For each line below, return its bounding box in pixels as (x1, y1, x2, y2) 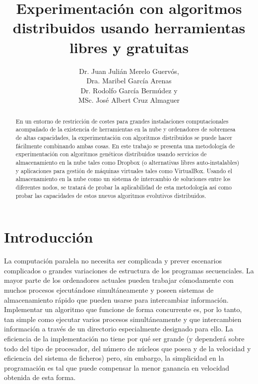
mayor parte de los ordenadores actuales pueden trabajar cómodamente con (4, 275, 234, 285)
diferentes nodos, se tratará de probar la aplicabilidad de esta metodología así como (15, 183, 232, 191)
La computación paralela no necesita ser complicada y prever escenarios (4, 256, 222, 266)
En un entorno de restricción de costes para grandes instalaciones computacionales (15, 117, 229, 125)
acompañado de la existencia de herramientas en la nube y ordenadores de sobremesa (15, 125, 236, 133)
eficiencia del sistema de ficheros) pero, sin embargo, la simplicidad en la (4, 353, 224, 363)
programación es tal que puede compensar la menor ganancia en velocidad (4, 362, 230, 373)
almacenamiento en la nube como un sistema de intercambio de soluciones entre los (15, 175, 231, 183)
